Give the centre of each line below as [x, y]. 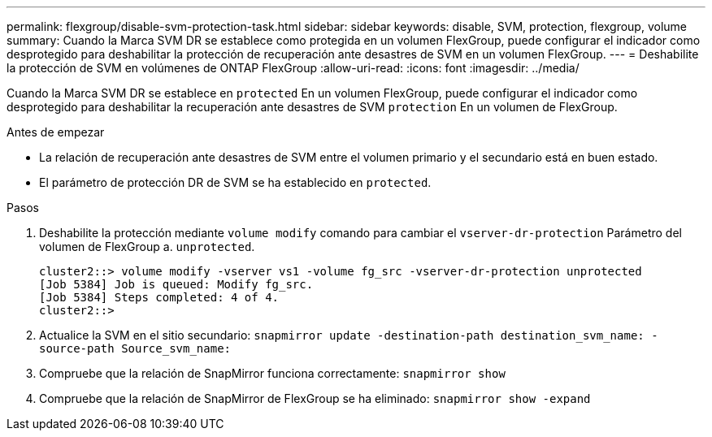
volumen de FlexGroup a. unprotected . [147, 247]
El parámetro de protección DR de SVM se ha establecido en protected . [235, 182]
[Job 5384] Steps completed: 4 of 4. [159, 297]
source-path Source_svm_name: [135, 348]
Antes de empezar [56, 132]
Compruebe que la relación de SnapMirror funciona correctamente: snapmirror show [272, 373]
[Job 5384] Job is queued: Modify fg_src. [176, 284]
